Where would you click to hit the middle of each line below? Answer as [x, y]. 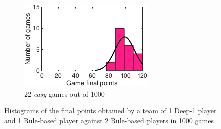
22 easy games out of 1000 [64, 94]
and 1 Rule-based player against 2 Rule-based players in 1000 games [109, 120]
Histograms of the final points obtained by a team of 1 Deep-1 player [111, 111]
